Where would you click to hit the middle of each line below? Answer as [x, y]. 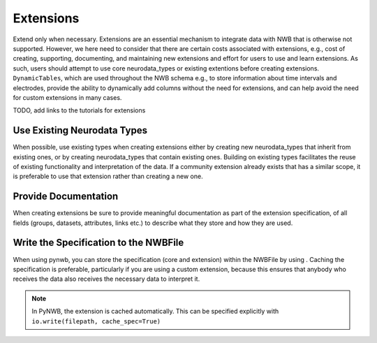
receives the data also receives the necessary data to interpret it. [106, 279]
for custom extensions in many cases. [67, 97]
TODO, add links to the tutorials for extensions [79, 110]
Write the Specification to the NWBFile [98, 243]
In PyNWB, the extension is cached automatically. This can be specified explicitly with [155, 312]
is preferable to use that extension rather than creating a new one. [108, 176]
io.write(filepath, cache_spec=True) [96, 321]
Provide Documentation [66, 197]
